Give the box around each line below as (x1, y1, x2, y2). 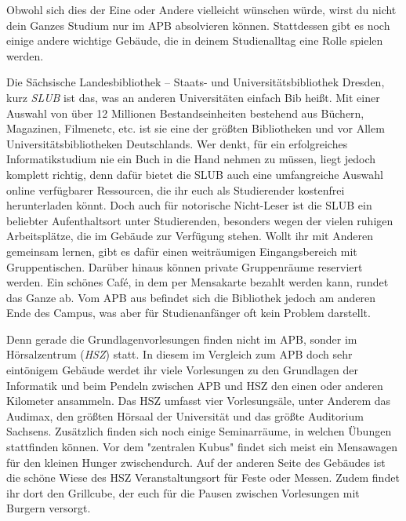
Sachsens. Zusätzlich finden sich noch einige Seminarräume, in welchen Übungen (6, 423, 392, 439)
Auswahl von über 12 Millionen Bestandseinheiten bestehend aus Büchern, (6, 104, 364, 121)
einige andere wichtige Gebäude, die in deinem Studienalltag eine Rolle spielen (6, 32, 383, 49)
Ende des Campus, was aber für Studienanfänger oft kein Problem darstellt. (6, 304, 371, 321)
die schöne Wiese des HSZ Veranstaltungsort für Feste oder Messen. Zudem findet (6, 469, 400, 486)
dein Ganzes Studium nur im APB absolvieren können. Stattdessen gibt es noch (6, 16, 390, 33)
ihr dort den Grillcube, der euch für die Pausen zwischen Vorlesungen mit (6, 484, 360, 501)
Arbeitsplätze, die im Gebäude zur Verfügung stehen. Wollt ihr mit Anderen (6, 228, 373, 244)
